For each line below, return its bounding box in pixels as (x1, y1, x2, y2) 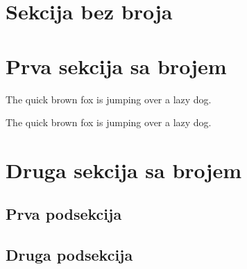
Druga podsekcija (6, 244, 133, 266)
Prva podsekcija (6, 203, 122, 225)
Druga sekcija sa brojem (6, 155, 242, 184)
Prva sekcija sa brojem (6, 51, 227, 80)
